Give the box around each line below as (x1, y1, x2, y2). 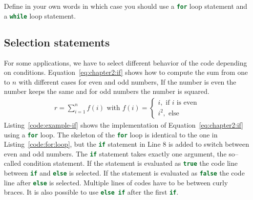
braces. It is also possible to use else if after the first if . (4, 187, 179, 197)
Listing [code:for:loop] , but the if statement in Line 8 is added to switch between (4, 139, 249, 149)
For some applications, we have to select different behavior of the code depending (4, 57, 247, 67)
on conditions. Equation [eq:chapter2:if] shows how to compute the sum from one (4, 67, 248, 77)
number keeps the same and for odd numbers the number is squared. (4, 86, 210, 96)
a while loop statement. (4, 10, 76, 21)
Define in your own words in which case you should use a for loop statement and (4, 1, 248, 11)
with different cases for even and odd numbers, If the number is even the (19, 76, 236, 87)
